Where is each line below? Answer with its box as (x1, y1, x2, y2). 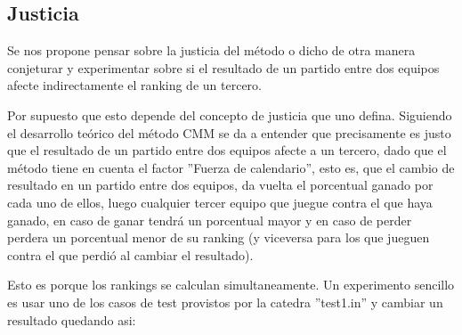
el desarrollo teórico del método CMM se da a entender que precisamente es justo (7, 123, 451, 142)
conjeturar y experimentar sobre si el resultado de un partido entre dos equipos (7, 58, 440, 77)
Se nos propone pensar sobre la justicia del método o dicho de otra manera (7, 41, 416, 60)
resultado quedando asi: (7, 310, 136, 329)
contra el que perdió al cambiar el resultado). (7, 245, 254, 264)
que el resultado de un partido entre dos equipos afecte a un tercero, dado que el (7, 141, 447, 159)
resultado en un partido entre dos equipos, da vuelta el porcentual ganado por (7, 176, 434, 194)
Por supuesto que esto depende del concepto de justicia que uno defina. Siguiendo (7, 105, 452, 124)
